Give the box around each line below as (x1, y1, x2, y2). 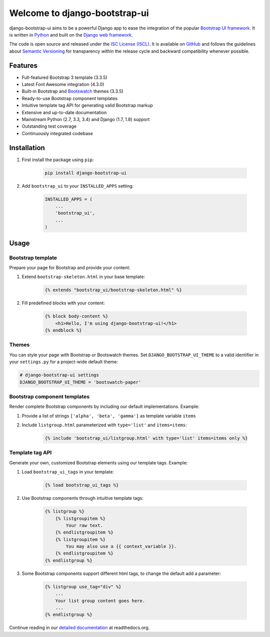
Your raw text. (65, 522, 103, 528)
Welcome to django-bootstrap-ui (9, 8, 149, 19)
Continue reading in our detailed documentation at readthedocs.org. (9, 624, 150, 630)
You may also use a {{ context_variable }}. (65, 543, 177, 549)
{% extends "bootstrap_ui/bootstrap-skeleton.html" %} (44, 287, 182, 293)
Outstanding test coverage (21, 123, 77, 130)
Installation (9, 143, 45, 152)
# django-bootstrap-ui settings (19, 372, 99, 378)
